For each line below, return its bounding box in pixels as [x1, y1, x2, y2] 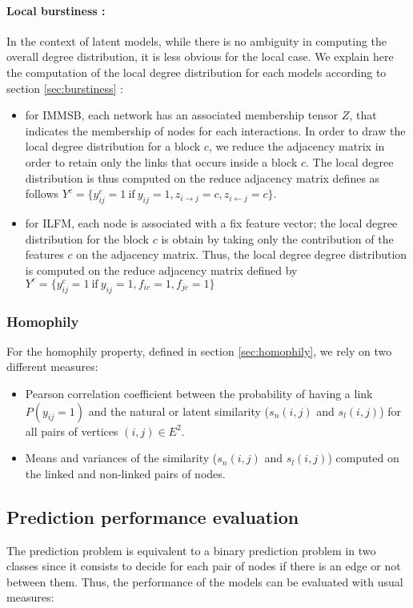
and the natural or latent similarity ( [88, 402, 270, 419]
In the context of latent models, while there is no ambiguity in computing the [6, 32, 387, 49]
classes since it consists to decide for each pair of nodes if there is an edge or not [6, 558, 401, 574]
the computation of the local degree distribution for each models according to [6, 63, 387, 80]
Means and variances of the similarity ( [25, 449, 218, 466]
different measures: [6, 358, 98, 375]
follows [25, 185, 59, 202]
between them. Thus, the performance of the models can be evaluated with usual [6, 573, 403, 590]
